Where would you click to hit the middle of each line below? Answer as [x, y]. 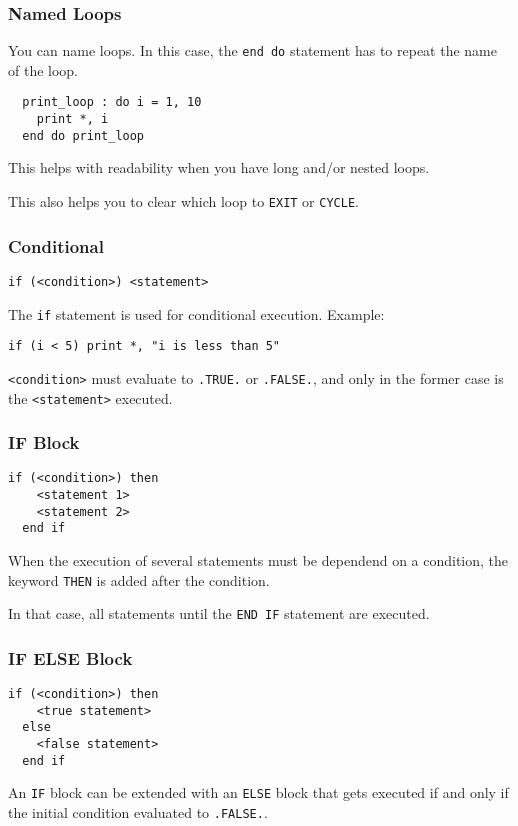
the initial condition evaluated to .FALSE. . [138, 812]
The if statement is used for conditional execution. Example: [196, 313]
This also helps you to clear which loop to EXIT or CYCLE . [183, 201]
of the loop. [43, 69]
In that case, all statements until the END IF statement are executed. [219, 613]
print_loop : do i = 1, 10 [112, 102]
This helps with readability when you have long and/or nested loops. [219, 167]
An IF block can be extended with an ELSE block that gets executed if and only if [258, 792]
